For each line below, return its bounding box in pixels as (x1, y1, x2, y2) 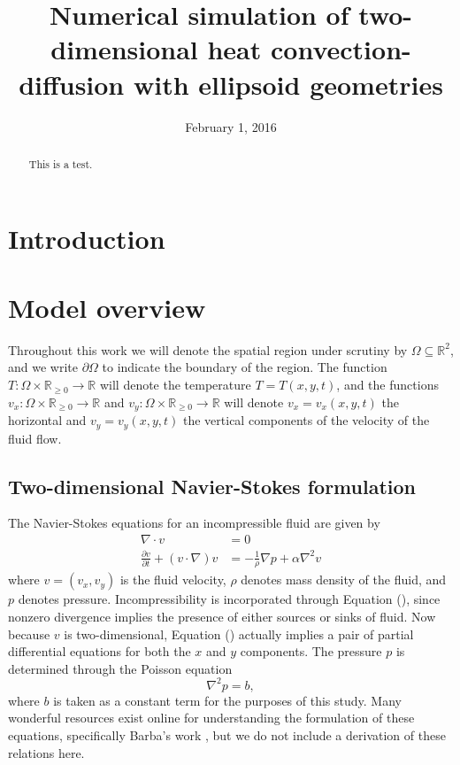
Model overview (8, 289, 206, 325)
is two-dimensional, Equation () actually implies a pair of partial (64, 624, 414, 643)
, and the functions (336, 375, 439, 394)
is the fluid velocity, (119, 570, 226, 589)
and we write (8, 358, 78, 376)
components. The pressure (240, 642, 382, 661)
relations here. (8, 743, 85, 761)
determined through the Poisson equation (8, 659, 233, 677)
